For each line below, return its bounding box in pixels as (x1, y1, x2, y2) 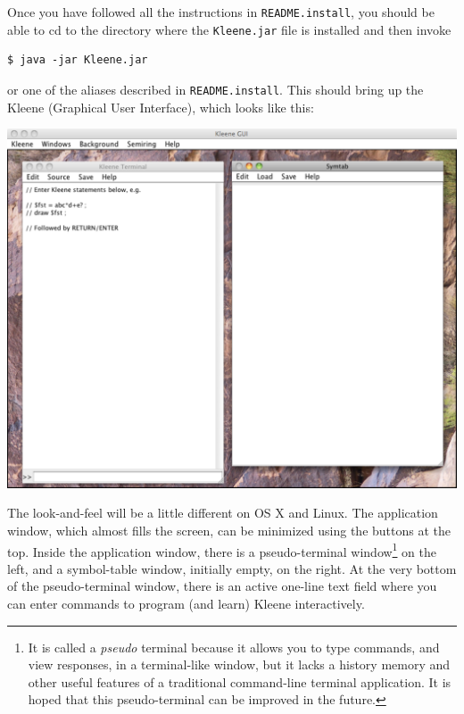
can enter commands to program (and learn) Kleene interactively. (7, 594, 365, 612)
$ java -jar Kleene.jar (7, 54, 148, 67)
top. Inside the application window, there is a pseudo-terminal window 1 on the (7, 539, 437, 560)
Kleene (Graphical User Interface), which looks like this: (7, 97, 314, 116)
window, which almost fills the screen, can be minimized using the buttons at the (7, 520, 452, 539)
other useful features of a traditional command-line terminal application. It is (28, 672, 452, 691)
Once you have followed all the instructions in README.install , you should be (7, 3, 435, 21)
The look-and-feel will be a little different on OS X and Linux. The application (7, 503, 438, 522)
